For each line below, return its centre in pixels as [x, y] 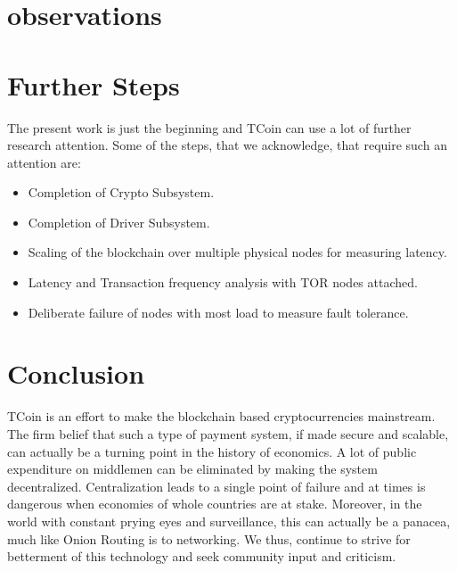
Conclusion [76, 373]
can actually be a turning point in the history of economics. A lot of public [212, 451]
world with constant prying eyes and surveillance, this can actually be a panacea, [229, 521]
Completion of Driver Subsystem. [119, 222]
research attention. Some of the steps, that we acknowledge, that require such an [227, 145]
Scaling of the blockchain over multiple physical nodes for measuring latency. [237, 252]
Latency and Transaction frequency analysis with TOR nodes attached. [223, 282]
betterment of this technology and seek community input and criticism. [202, 556]
